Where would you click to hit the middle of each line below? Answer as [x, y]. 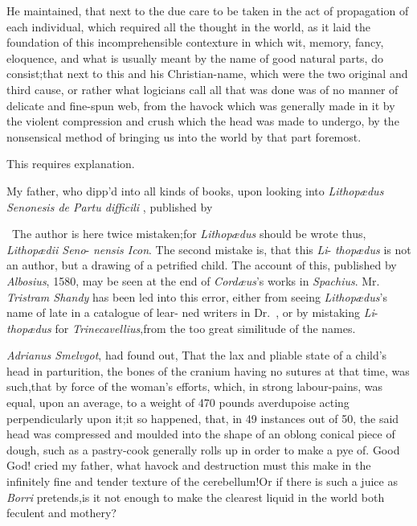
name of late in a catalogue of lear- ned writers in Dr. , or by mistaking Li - [192, 312]
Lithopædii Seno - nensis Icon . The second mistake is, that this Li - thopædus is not [209, 249]
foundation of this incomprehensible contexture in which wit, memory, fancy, [195, 42]
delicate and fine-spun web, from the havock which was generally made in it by [201, 105]
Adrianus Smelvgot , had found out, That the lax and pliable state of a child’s [197, 355]
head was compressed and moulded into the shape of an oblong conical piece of [201, 434]
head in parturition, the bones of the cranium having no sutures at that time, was [208, 370]
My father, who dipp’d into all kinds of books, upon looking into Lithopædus [195, 190]
